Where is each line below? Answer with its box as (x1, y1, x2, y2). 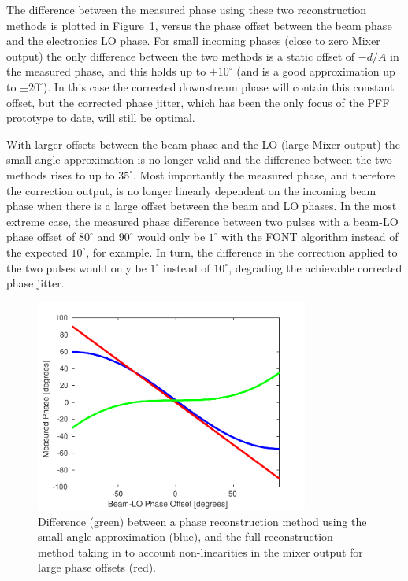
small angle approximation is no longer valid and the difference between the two (6, 151, 392, 168)
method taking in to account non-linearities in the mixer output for (38, 543, 363, 560)
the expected (6, 243, 68, 260)
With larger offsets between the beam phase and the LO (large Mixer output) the (6, 135, 400, 152)
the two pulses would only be (6, 259, 147, 276)
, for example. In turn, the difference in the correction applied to (86, 243, 398, 260)
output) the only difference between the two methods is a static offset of (6, 47, 355, 64)
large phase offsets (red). (38, 559, 157, 575)
